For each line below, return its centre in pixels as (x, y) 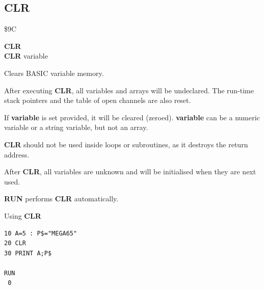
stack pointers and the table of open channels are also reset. (98, 100)
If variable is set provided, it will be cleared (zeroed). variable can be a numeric (132, 117)
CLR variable (26, 56)
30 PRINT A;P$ (28, 253)
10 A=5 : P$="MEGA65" (41, 233)
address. (17, 154)
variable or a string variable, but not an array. (76, 127)
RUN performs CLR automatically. (61, 199)
